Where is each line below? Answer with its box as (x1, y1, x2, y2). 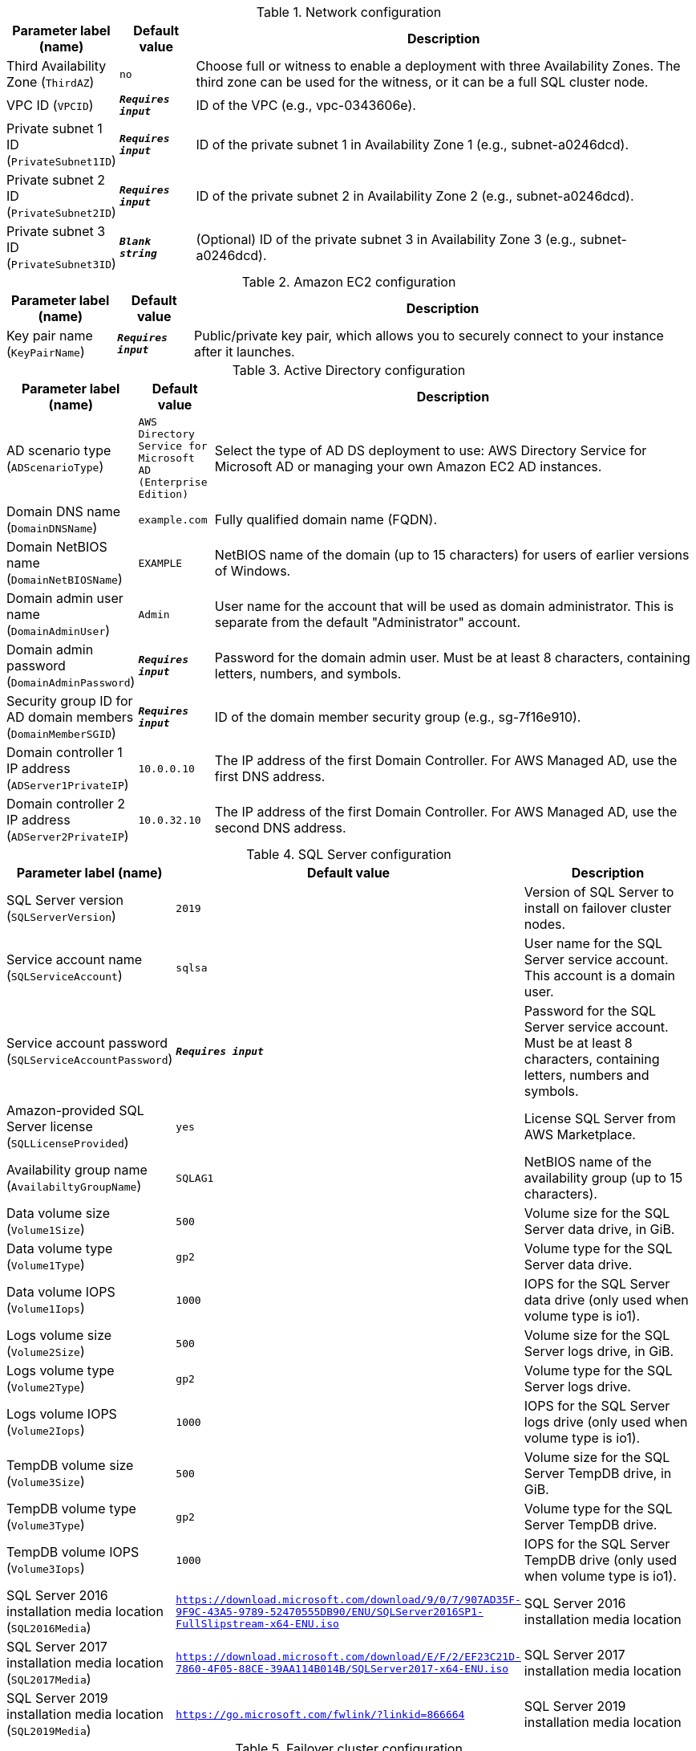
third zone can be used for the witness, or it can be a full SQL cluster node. (196, 74, 649, 90)
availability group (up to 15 (524, 1170, 683, 1186)
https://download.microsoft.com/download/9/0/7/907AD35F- (176, 1593, 521, 1606)
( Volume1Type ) (6, 1256, 85, 1273)
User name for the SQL (524, 935, 662, 951)
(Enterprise (138, 476, 208, 488)
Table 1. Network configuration (256, 4, 442, 20)
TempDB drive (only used (524, 1552, 678, 1568)
